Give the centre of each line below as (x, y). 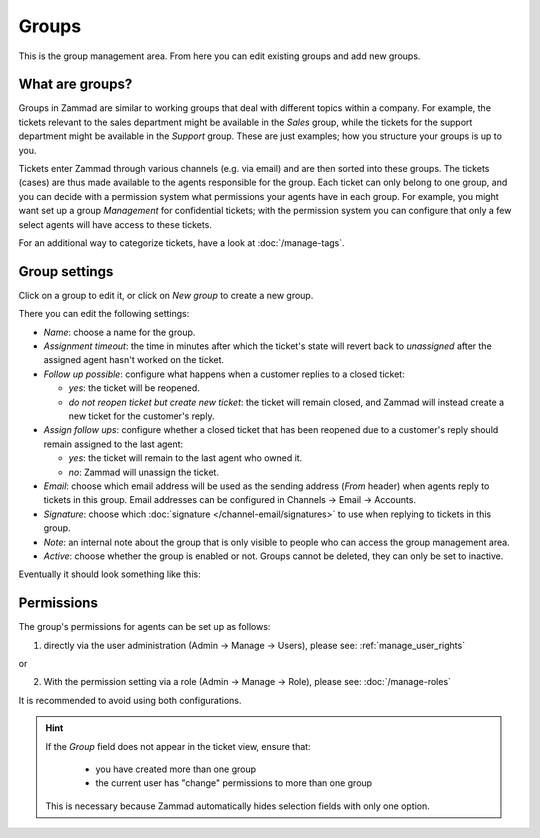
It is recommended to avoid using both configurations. (130, 700)
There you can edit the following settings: (104, 314)
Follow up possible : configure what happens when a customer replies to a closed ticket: (224, 374)
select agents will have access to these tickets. (115, 224)
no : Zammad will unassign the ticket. (144, 472)
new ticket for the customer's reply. (141, 416)
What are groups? (75, 84)
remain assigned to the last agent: (113, 444)
